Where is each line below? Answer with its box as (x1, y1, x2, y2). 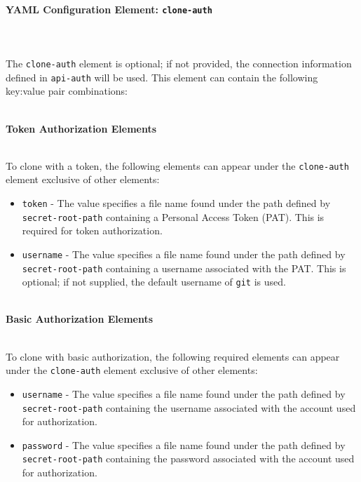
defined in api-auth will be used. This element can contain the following (6, 69, 318, 84)
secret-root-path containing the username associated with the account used (22, 400, 356, 415)
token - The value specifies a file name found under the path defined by (22, 195, 331, 210)
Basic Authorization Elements (6, 312, 154, 326)
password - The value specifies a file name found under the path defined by (22, 437, 346, 452)
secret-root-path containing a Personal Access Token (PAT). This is (22, 209, 325, 224)
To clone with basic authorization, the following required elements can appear (6, 349, 340, 363)
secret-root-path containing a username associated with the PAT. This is (22, 260, 346, 275)
